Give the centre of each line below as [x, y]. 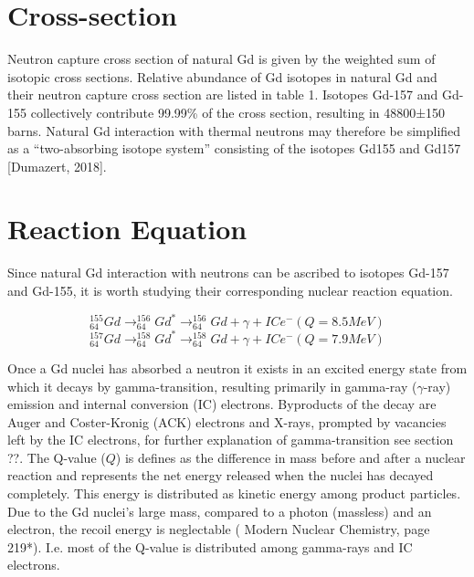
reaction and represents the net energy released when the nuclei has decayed [221, 475]
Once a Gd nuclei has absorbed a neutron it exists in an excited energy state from [237, 367]
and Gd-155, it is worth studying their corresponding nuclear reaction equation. [230, 290]
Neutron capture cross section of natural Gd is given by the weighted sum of [221, 59]
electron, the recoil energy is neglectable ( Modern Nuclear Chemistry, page [219, 529]
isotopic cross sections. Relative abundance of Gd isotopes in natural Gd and [222, 76]
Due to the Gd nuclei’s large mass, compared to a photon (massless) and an [220, 511]
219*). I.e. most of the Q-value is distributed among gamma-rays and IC [210, 546]
